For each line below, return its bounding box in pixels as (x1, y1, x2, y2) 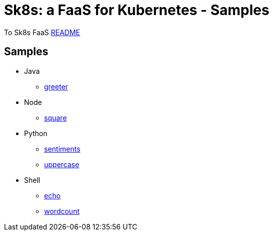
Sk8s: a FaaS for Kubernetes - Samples (4, 2, 269, 19)
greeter (44, 82, 68, 91)
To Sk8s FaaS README (4, 28, 80, 37)
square (44, 113, 67, 122)
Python (24, 129, 48, 138)
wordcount (44, 206, 80, 215)
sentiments (44, 144, 81, 153)
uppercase (44, 160, 80, 169)
